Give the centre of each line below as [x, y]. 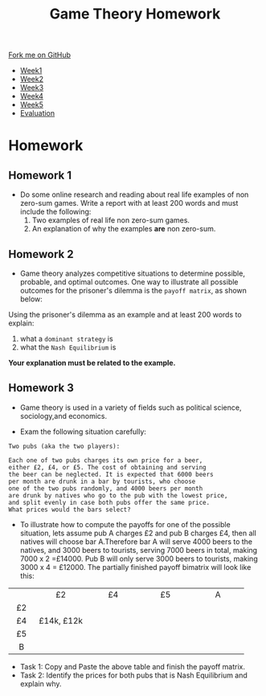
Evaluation [37, 113]
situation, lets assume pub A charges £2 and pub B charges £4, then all [138, 533]
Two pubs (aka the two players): [64, 446]
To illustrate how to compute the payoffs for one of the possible [125, 524]
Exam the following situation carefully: [83, 432]
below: [31, 299]
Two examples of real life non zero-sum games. [111, 220]
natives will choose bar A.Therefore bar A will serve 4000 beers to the [136, 541]
